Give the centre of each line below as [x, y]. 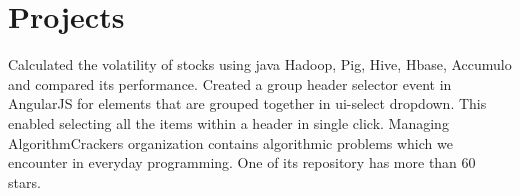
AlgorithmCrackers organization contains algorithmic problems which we [230, 142]
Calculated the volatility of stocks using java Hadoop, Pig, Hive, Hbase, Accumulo [260, 64]
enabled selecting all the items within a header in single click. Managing [228, 122]
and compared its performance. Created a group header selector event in [230, 83]
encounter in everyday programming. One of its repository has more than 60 [242, 162]
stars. [24, 181]
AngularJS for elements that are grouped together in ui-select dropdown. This [247, 103]
